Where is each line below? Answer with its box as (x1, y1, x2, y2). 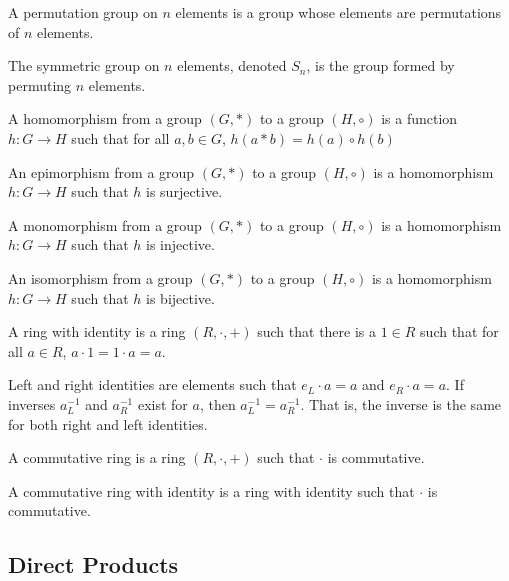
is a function (381, 108, 458, 129)
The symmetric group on (8, 55, 160, 76)
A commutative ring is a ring (8, 447, 186, 468)
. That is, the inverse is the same (300, 393, 502, 414)
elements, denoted (177, 55, 287, 76)
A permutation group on (8, 2, 158, 22)
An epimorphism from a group (8, 161, 195, 182)
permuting (8, 74, 72, 95)
